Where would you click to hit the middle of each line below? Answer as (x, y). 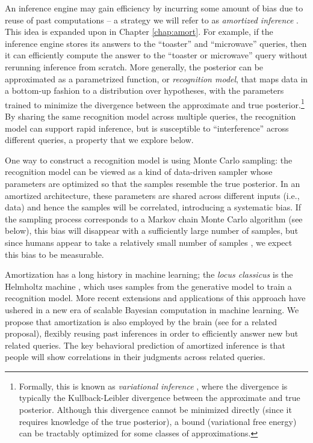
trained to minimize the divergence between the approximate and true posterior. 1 (155, 103)
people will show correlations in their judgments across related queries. (135, 357)
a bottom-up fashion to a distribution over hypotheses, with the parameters (144, 90)
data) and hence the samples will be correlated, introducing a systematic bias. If (153, 207)
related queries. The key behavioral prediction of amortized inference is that (145, 345)
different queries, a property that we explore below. (99, 140)
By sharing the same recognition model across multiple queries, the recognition (150, 116)
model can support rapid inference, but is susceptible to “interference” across (147, 128)
